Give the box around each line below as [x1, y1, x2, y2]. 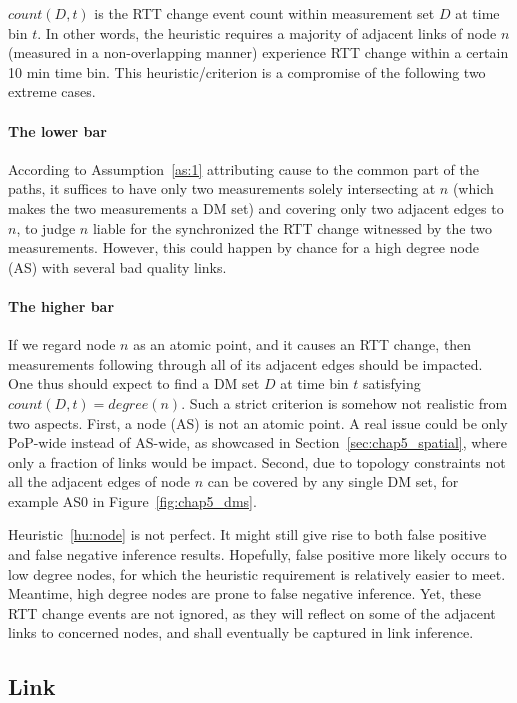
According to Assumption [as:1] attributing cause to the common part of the [8, 158, 480, 179]
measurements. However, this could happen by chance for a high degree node [8, 237, 479, 258]
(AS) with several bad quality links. [8, 256, 227, 277]
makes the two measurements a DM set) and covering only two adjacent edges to [8, 197, 504, 218]
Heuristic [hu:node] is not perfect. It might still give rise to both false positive [8, 524, 487, 545]
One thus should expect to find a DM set [8, 373, 260, 394]
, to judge [16, 217, 76, 238]
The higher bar [8, 295, 115, 316]
